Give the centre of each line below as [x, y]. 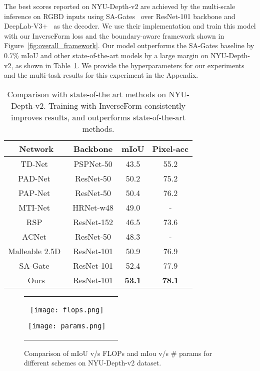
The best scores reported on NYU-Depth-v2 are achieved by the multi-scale [120, 6]
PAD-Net [34, 178]
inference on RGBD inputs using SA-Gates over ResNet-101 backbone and [120, 16]
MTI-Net [34, 207]
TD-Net [34, 163]
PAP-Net [34, 193]
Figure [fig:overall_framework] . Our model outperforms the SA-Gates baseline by [129, 45]
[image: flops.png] [67, 310]
